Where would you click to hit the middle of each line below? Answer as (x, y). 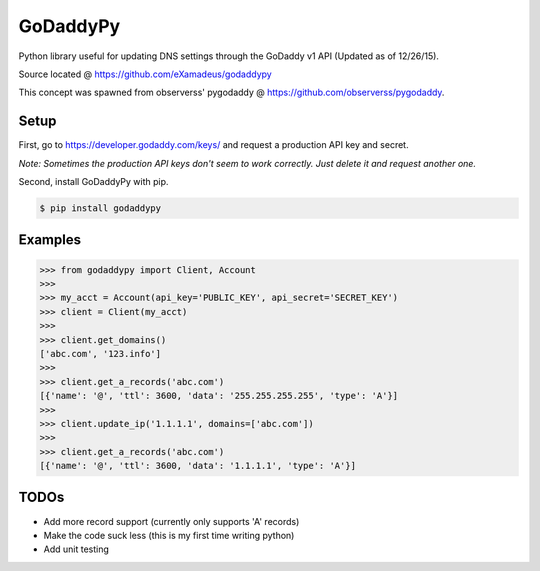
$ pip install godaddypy (100, 208)
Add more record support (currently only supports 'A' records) (171, 521)
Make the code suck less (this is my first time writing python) (169, 535)
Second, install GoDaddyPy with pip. (93, 182)
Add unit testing (76, 549)
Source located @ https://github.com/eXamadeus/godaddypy (145, 74)
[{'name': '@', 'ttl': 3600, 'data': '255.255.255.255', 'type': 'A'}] (219, 396)
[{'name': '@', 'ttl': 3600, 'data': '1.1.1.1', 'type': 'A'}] (198, 466)
